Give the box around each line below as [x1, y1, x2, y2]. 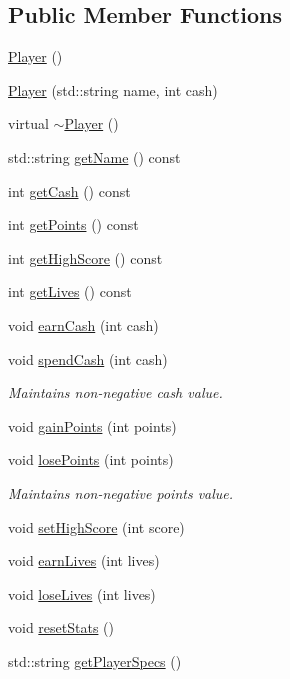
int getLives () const [8, 281, 132, 302]
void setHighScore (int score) [8, 516, 185, 537]
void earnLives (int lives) [8, 550, 160, 571]
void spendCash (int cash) [8, 348, 168, 369]
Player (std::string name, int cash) [8, 79, 218, 100]
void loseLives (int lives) [8, 583, 156, 604]
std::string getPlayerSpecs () [8, 650, 182, 671]
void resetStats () [8, 617, 114, 638]
